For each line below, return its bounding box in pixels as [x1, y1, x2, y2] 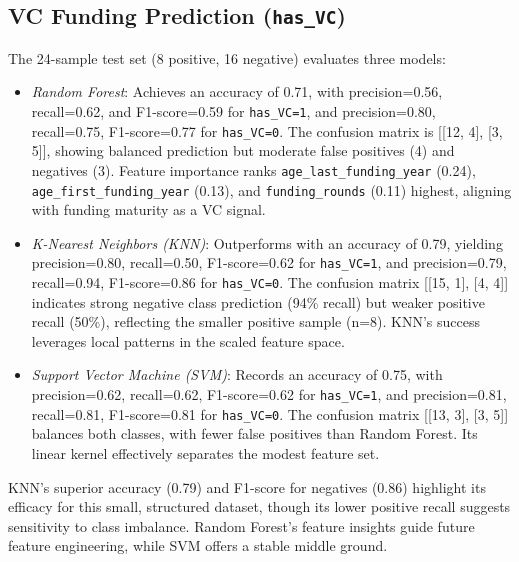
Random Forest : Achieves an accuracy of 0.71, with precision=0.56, [31, 81, 443, 102]
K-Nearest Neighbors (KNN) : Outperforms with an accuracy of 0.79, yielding [31, 232, 503, 253]
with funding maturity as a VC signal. [31, 199, 266, 220]
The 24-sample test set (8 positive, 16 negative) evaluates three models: [8, 47, 446, 68]
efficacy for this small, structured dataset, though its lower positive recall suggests [8, 496, 511, 517]
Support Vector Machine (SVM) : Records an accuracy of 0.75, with [31, 364, 443, 385]
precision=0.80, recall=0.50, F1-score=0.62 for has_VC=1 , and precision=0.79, [31, 252, 507, 273]
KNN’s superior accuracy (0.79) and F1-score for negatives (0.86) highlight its [8, 476, 486, 497]
